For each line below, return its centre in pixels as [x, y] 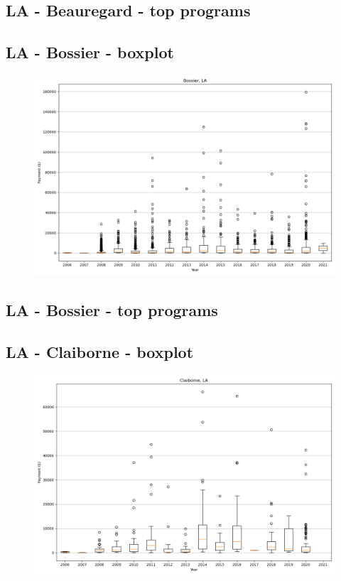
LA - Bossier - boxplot [90, 52]
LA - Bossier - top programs [112, 310]
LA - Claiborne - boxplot [100, 352]
